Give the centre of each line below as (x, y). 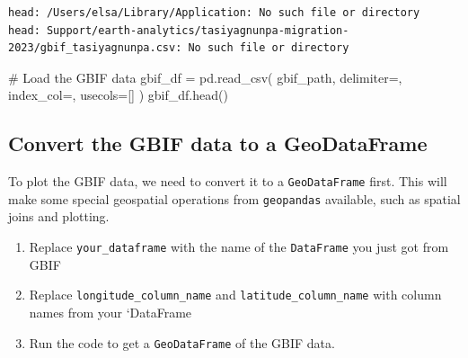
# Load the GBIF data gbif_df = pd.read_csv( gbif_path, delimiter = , (205, 77)
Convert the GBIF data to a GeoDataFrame (218, 143)
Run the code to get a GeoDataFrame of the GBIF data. (182, 342)
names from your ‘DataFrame (110, 312)
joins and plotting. (59, 216)
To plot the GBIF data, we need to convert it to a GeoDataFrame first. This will (228, 181)
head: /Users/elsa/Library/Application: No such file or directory (214, 13)
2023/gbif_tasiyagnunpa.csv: (95, 48)
